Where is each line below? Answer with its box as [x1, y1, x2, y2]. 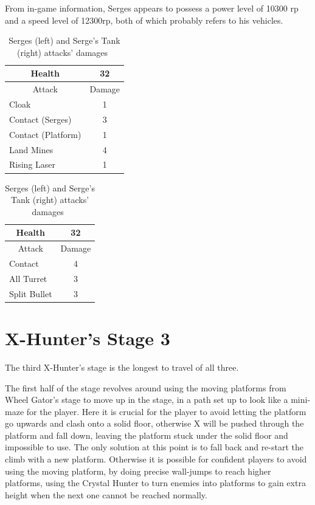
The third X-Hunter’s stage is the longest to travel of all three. [5, 360, 239, 373]
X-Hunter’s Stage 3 [5, 325, 170, 350]
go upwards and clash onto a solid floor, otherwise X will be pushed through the [5, 417, 304, 430]
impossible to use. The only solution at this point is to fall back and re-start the [5, 441, 304, 453]
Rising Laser [9, 158, 56, 171]
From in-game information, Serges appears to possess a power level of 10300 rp [5, 2, 299, 14]
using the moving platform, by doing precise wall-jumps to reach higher [5, 464, 271, 477]
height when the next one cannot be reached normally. [5, 488, 207, 501]
